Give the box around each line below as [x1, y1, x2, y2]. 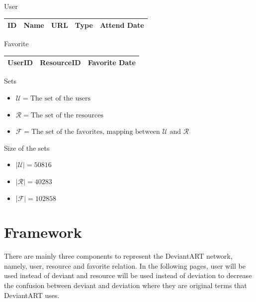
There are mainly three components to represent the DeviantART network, [4, 251, 233, 261]
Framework [4, 222, 82, 242]
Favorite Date [87, 57, 136, 68]
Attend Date [99, 20, 144, 30]
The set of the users [30, 95, 91, 102]
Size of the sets [4, 142, 50, 153]
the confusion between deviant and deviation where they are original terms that [4, 280, 247, 291]
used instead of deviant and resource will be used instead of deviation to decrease [4, 270, 252, 281]
